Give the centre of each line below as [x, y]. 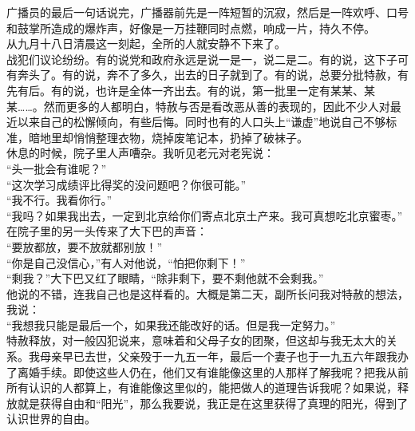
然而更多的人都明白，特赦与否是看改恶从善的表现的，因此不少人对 [217, 106]
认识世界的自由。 [51, 419]
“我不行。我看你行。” [59, 200]
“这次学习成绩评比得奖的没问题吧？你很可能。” [126, 184]
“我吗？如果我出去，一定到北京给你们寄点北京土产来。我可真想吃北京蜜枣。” [205, 215]
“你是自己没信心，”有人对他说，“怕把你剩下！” [126, 262]
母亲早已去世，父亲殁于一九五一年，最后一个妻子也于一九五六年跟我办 [224, 356]
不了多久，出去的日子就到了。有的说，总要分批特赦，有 [263, 75]
